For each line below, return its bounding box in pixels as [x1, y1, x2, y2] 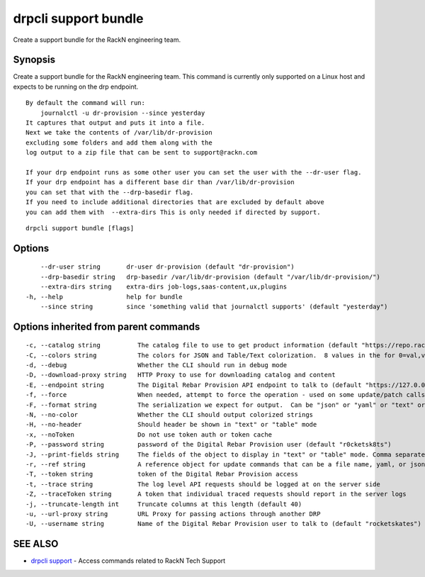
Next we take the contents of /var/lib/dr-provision [25, 128, 212, 137]
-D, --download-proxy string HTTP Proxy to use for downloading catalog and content [25, 371, 336, 379]
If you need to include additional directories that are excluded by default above [25, 198, 325, 206]
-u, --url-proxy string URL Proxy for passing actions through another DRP [25, 510, 321, 517]
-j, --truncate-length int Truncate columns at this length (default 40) [25, 500, 302, 508]
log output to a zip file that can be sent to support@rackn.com [25, 149, 258, 157]
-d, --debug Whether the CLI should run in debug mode [25, 362, 288, 369]
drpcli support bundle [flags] [25, 224, 135, 232]
